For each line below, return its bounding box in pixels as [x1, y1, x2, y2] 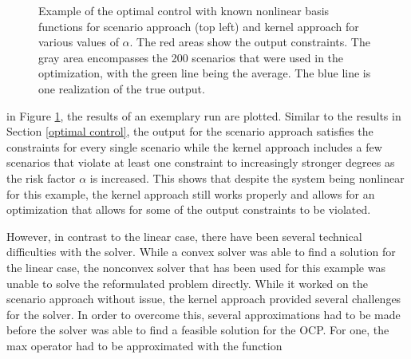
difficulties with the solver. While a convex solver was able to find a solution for [6, 243, 396, 260]
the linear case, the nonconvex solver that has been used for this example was [6, 258, 385, 275]
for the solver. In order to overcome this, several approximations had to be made [6, 306, 401, 322]
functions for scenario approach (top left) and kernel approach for [38, 18, 359, 34]
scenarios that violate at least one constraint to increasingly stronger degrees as [6, 154, 395, 171]
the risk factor [6, 169, 76, 186]
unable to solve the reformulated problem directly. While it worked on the [6, 274, 368, 291]
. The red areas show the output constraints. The [129, 34, 370, 50]
